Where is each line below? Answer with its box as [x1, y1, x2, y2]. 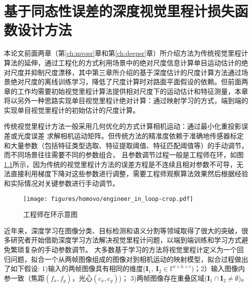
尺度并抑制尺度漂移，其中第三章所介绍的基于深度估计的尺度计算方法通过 [10, 67, 241, 77]
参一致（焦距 [4, 273, 45, 283]
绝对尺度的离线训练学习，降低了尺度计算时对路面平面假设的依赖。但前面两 [10, 76, 248, 87]
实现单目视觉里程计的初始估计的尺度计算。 [4, 105, 140, 115]
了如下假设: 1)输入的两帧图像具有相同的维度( [4, 263, 146, 273]
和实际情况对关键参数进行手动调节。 [4, 178, 119, 188]
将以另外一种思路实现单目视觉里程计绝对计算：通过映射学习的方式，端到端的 [4, 95, 248, 106]
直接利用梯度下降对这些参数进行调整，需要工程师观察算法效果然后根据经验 [10, 168, 248, 179]
